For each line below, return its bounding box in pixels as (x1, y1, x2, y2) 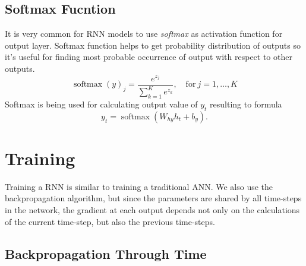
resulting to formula (210, 97, 282, 110)
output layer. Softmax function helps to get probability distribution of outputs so (5, 39, 301, 51)
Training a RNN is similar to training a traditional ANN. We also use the (5, 180, 273, 192)
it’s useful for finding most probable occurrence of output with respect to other (5, 50, 292, 63)
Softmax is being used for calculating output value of (5, 97, 198, 110)
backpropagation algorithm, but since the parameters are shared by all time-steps (5, 192, 302, 204)
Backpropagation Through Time (5, 244, 207, 262)
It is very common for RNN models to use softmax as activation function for (5, 27, 283, 40)
